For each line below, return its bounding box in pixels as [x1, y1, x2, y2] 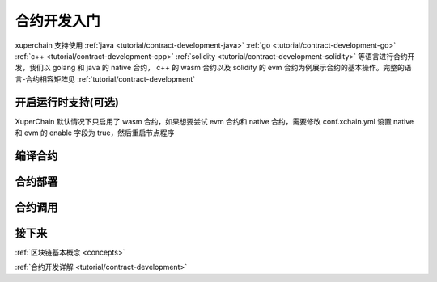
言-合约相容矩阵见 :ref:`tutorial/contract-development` [15, 74, 196, 84]
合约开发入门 [15, 12, 101, 30]
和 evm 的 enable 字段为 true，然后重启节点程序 [15, 128, 175, 137]
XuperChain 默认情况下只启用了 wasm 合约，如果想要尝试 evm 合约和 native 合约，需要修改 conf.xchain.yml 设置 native [15, 116, 414, 126]
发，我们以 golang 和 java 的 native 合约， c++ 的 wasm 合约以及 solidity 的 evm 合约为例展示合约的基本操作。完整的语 [15, 63, 412, 73]
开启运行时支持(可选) [15, 95, 119, 109]
